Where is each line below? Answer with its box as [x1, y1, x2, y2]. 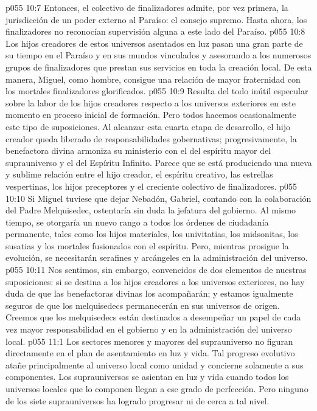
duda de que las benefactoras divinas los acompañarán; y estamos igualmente [5, 287, 293, 300]
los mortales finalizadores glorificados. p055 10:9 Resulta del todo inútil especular [5, 85, 308, 97]
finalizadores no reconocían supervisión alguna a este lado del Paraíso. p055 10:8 [5, 25, 305, 38]
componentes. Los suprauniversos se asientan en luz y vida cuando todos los [5, 370, 289, 383]
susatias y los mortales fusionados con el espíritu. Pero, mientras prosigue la [5, 239, 289, 252]
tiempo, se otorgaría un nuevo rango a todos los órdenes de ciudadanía [5, 215, 269, 228]
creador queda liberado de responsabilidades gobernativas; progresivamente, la [5, 132, 297, 145]
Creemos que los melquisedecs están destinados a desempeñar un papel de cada [5, 311, 301, 323]
